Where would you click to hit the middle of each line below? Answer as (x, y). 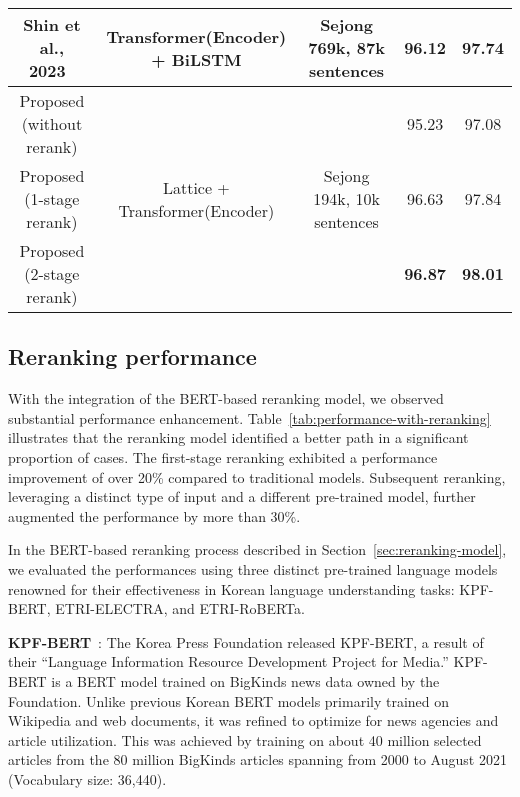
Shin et (52, 24)
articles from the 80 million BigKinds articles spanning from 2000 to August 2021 (257, 759)
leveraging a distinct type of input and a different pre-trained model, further (242, 496)
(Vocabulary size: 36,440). (87, 778)
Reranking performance (132, 356)
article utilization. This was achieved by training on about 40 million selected (245, 739)
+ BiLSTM (196, 59)
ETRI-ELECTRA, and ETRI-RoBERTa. (180, 608)
